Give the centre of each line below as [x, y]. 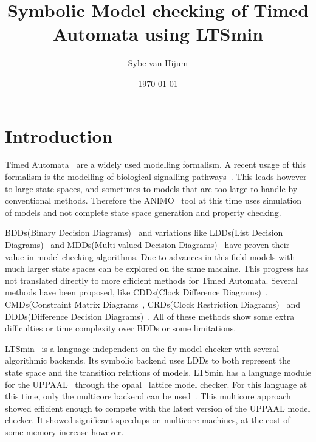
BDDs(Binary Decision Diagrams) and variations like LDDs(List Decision [144, 233]
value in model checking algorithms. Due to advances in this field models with [150, 256]
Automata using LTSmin [158, 34]
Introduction [59, 135]
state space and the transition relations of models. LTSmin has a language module [158, 372]
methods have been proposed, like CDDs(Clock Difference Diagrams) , [136, 292]
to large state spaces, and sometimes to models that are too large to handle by [151, 188]
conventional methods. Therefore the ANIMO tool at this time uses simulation [153, 200]
